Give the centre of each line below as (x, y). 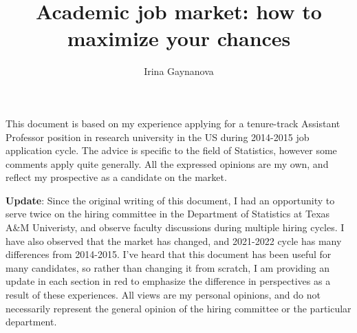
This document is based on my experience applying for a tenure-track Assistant (173, 123)
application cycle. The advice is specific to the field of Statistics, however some (171, 150)
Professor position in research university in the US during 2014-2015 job (158, 137)
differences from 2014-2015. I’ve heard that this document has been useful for (169, 254)
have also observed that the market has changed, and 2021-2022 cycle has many (174, 240)
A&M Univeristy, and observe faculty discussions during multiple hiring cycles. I (175, 227)
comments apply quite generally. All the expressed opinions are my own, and (167, 163)
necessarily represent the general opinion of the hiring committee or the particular (178, 308)
